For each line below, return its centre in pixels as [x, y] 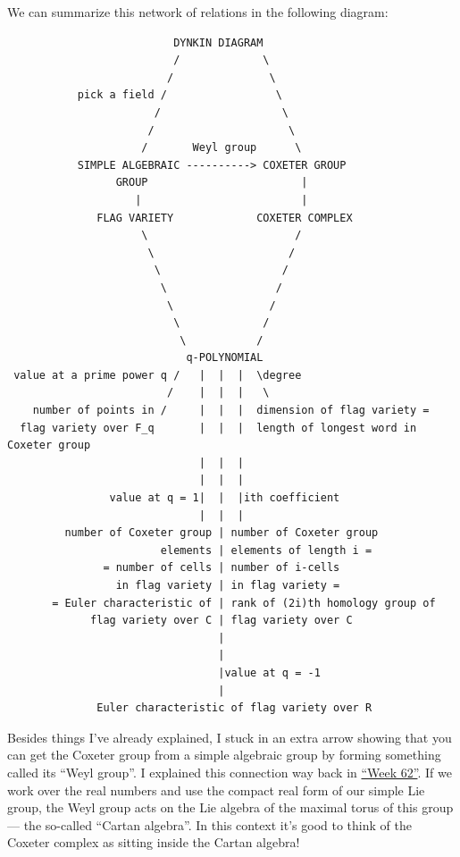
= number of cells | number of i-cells [222, 568]
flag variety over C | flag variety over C [222, 621]
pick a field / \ [180, 95]
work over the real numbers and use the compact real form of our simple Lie [216, 790]
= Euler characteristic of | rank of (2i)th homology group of [244, 603]
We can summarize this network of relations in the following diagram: [198, 12]
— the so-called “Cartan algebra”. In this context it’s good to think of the [209, 824]
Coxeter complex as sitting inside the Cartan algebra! [154, 842]
